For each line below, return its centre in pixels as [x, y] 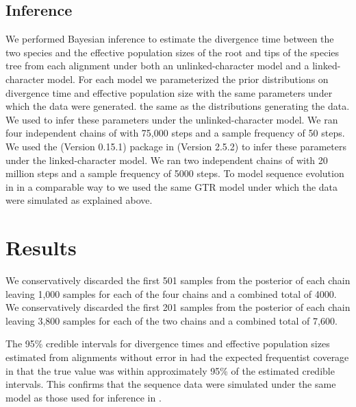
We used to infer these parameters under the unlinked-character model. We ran [172, 119]
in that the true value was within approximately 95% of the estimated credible [170, 370]
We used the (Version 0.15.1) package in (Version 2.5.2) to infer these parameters [176, 146]
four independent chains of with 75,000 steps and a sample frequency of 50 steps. [175, 133]
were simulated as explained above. [79, 200]
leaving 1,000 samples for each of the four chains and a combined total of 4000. [171, 293]
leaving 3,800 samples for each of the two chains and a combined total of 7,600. [171, 320]
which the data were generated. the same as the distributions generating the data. [178, 106]
